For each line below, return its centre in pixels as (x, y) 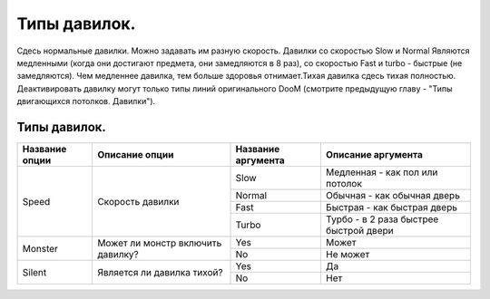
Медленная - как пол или (382, 172)
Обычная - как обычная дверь (392, 196)
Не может (348, 255)
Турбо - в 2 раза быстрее (382, 219)
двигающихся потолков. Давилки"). (86, 101)
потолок (344, 184)
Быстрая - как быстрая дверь (392, 207)
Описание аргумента (374, 155)
